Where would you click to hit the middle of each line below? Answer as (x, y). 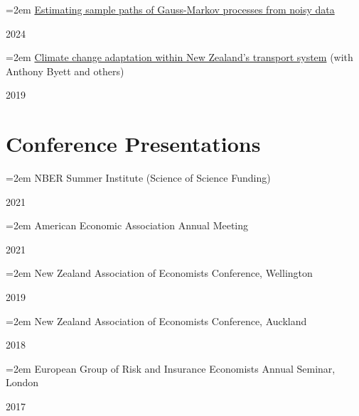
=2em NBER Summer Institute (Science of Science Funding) (138, 178)
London (22, 382)
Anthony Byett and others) (65, 71)
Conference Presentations (133, 144)
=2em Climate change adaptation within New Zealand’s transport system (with (179, 57)
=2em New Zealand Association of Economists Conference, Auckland (156, 321)
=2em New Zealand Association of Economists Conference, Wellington (159, 273)
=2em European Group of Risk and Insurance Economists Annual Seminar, (171, 368)
